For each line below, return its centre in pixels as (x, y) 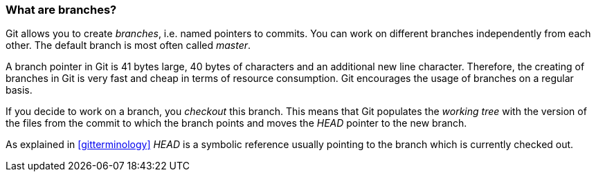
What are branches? (61, 10)
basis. (19, 90)
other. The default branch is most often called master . (128, 45)
